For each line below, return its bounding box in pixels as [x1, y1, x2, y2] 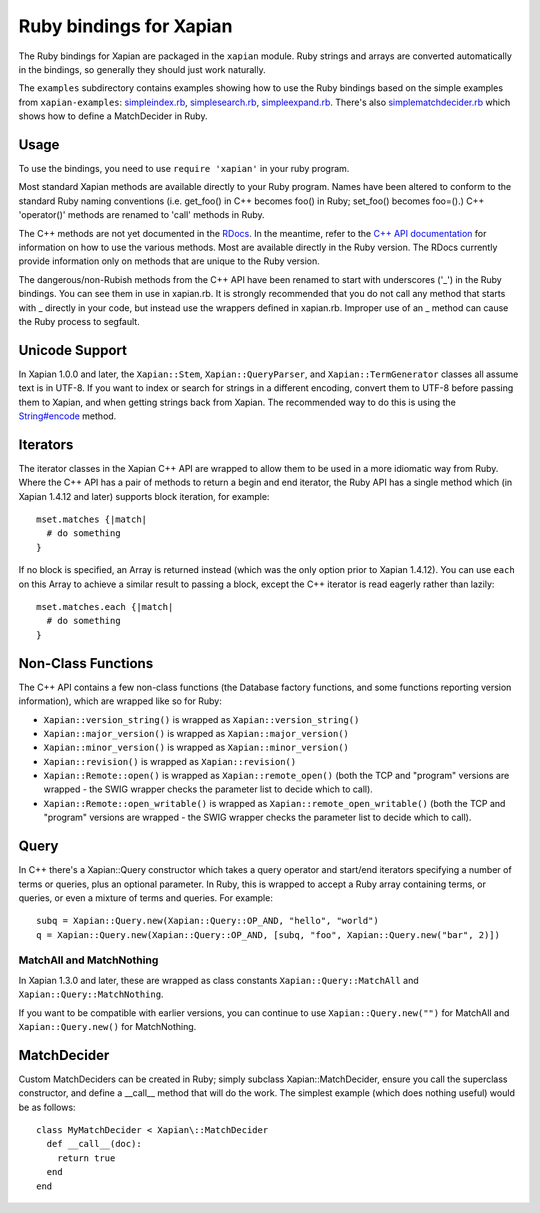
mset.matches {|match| [36, 514, 148, 525]
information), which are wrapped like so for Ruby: [18, 695, 222, 707]
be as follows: [18, 1101, 76, 1113]
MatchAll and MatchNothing [18, 953, 159, 967]
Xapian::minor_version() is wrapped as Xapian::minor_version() [43, 741, 349, 754]
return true [56, 1152, 116, 1164]
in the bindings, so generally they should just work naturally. [18, 63, 267, 75]
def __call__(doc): [46, 1138, 142, 1150]
